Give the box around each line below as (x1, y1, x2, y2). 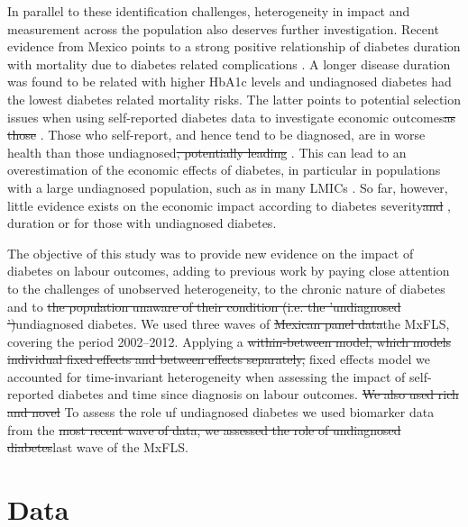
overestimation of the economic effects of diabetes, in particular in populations (7, 160, 441, 179)
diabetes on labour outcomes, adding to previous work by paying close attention (7, 261, 450, 280)
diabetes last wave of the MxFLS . (7, 438, 188, 457)
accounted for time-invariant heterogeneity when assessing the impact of (7, 367, 406, 386)
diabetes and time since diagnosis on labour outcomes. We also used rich (58, 385, 459, 404)
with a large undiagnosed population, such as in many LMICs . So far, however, (7, 177, 448, 196)
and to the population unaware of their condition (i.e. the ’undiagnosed (7, 296, 401, 315)
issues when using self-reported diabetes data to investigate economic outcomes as (7, 107, 455, 126)
